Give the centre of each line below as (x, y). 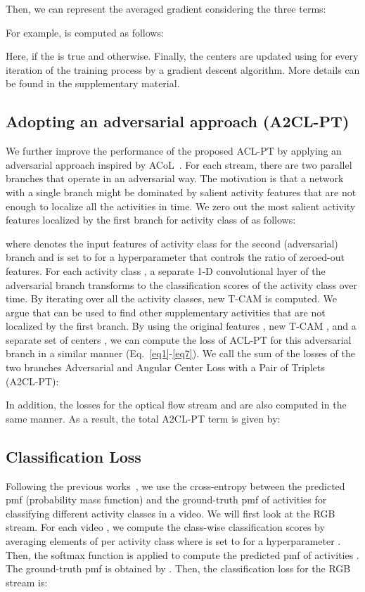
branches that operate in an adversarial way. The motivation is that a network (175, 178)
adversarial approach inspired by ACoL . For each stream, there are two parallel (179, 164)
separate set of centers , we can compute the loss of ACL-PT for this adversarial (179, 339)
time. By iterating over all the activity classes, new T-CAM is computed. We (172, 298)
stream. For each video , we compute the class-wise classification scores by (165, 527)
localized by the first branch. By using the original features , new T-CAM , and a (181, 326)
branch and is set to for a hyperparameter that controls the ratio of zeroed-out (175, 257)
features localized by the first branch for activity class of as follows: (151, 220)
